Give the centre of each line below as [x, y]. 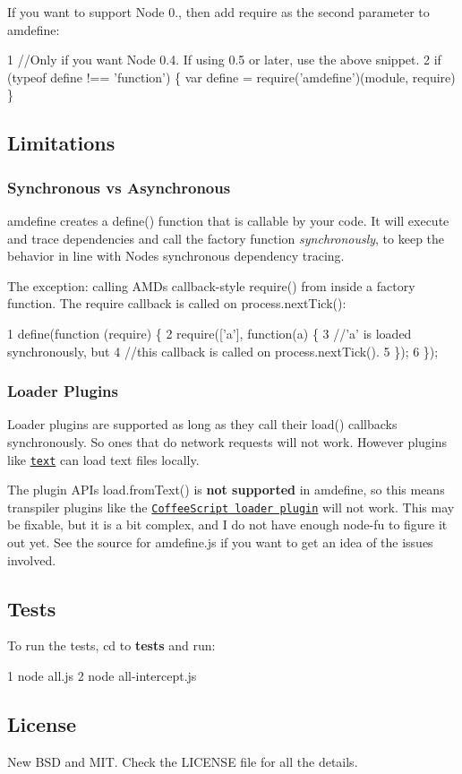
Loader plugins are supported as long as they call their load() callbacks [202, 424]
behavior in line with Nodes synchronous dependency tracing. [176, 256]
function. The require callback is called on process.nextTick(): [177, 303]
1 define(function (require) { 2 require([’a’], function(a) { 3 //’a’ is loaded [210, 333]
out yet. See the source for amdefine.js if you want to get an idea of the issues [220, 542]
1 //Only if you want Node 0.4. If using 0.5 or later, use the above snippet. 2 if [224, 60]
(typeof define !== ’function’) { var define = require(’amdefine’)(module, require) [231, 77]
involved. [32, 559]
